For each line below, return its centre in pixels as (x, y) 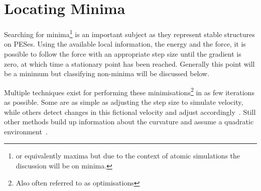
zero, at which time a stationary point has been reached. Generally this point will (129, 63)
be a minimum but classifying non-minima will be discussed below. (107, 73)
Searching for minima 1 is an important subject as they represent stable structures (129, 33)
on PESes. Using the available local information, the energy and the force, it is (125, 44)
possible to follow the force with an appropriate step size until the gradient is (123, 53)
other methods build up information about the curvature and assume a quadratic (129, 122)
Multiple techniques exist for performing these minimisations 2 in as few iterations (129, 91)
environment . (26, 131)
